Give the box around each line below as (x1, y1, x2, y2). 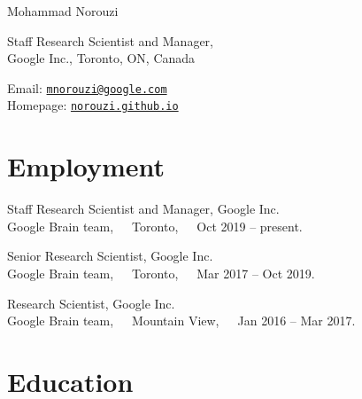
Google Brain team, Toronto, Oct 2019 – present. (7, 216, 303, 235)
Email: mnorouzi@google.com (7, 78, 167, 97)
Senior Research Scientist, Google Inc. (7, 246, 213, 265)
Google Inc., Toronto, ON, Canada (7, 49, 196, 67)
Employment (7, 148, 166, 184)
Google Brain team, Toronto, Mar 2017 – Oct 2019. (7, 264, 315, 282)
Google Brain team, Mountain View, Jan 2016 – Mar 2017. (7, 311, 356, 330)
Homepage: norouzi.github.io (7, 96, 179, 114)
